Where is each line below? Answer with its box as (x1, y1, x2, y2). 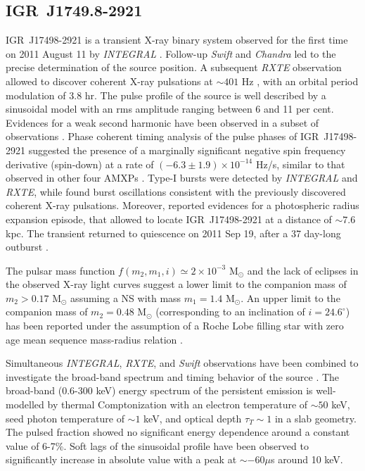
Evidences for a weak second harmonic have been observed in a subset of (6, 115, 319, 130)
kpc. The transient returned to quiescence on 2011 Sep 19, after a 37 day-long (6, 225, 341, 240)
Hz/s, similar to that (255, 156, 345, 171)
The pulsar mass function (6, 263, 115, 277)
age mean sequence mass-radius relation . (6, 332, 183, 346)
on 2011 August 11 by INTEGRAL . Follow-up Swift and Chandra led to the (6, 46, 336, 61)
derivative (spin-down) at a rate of (6, 156, 154, 171)
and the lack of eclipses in (247, 263, 359, 277)
